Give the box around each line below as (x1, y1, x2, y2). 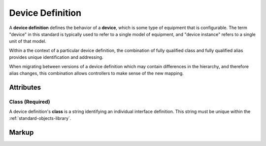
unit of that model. (9, 38, 47, 44)
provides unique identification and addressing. (9, 54, 103, 60)
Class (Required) (9, 98, 50, 105)
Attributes (9, 83, 41, 91)
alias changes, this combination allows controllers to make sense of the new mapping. (9, 70, 184, 76)
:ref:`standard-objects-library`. (9, 115, 71, 121)
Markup (9, 128, 34, 137)
